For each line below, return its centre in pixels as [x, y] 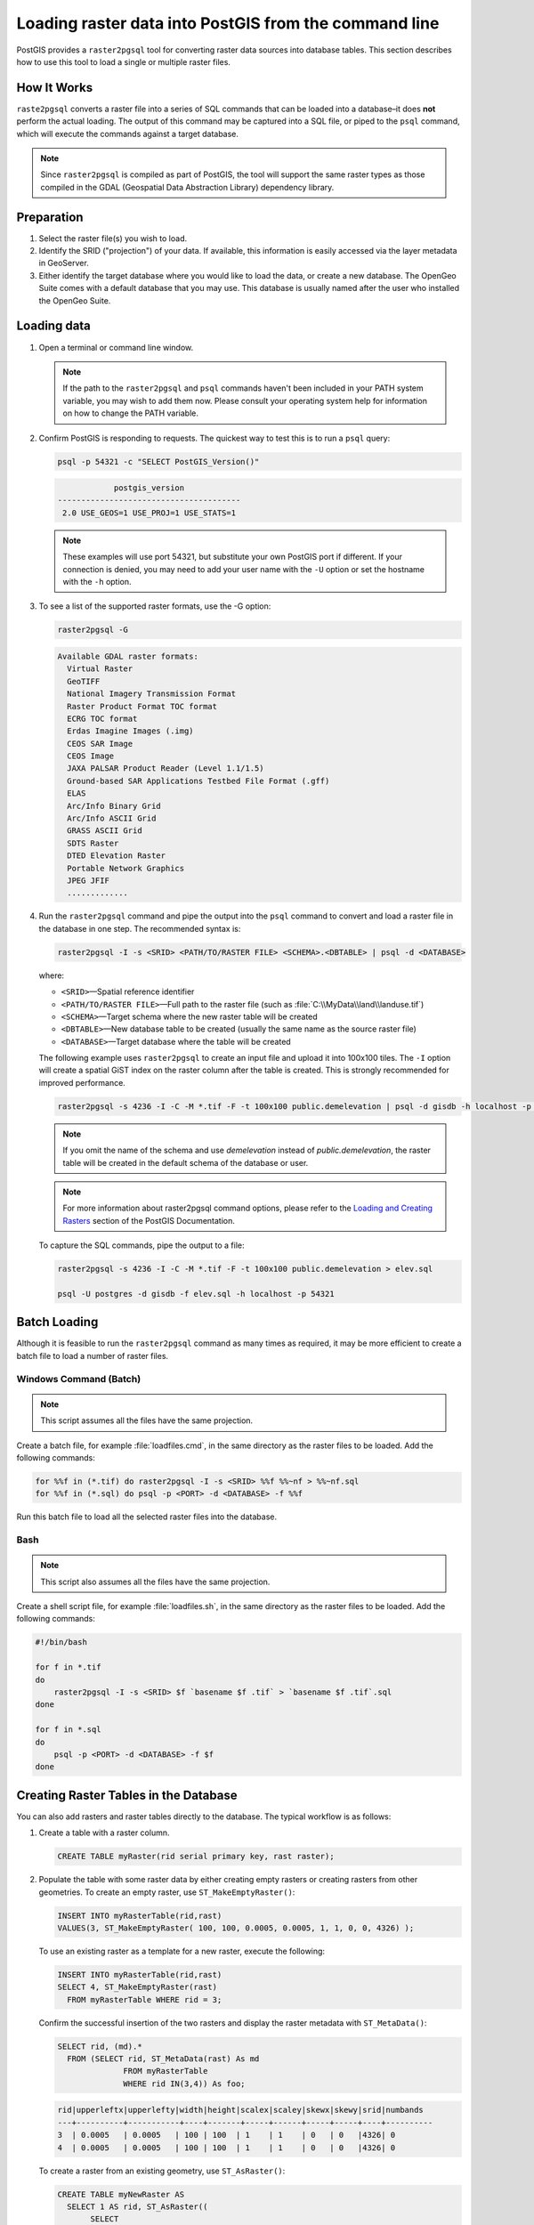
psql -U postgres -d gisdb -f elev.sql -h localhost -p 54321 [196, 1294]
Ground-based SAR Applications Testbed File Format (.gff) [198, 781]
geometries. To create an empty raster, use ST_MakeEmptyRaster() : [167, 1892]
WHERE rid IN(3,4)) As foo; [184, 2083]
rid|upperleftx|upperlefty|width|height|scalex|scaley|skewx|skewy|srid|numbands [241, 2110]
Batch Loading [57, 1322]
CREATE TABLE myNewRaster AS [121, 2194]
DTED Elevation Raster [117, 856]
